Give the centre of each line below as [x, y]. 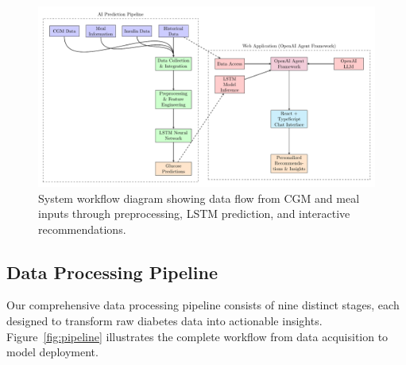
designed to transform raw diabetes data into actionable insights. [164, 321]
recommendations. [82, 229]
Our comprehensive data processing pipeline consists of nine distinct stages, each [203, 305]
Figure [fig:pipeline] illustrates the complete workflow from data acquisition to [197, 336]
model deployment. [52, 352]
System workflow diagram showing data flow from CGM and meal [199, 198]
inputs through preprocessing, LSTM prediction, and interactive [194, 214]
